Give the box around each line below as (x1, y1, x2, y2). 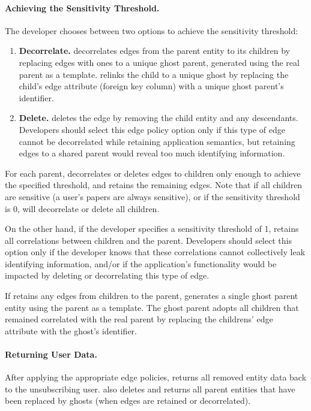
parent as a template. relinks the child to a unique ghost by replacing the (19, 68, 289, 80)
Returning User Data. (5, 348, 97, 361)
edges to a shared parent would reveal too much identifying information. (19, 147, 285, 159)
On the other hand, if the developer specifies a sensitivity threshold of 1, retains (5, 222, 299, 235)
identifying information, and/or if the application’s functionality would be (5, 257, 277, 270)
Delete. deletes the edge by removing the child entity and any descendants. (19, 111, 298, 124)
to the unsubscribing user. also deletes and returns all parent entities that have (5, 382, 295, 395)
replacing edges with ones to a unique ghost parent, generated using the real (19, 56, 300, 68)
